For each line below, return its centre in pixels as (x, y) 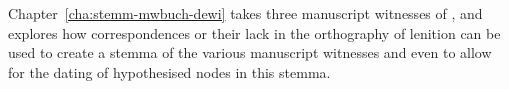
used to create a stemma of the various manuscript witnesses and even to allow (250, 52)
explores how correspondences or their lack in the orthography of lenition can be (254, 32)
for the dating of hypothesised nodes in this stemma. (169, 71)
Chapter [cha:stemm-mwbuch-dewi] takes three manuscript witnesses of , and (245, 13)
